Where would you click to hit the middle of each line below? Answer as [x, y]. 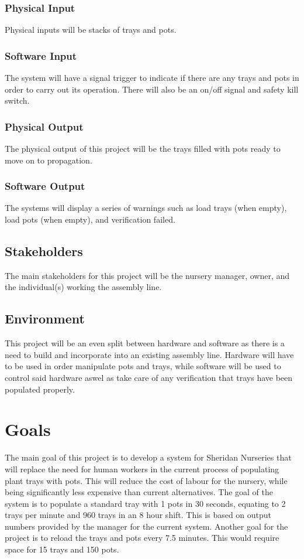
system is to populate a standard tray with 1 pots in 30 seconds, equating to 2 [145, 503]
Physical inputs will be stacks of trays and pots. [91, 30]
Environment [45, 318]
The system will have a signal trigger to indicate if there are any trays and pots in [152, 78]
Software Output [45, 186]
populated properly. [40, 389]
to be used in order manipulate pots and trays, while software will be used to [143, 366]
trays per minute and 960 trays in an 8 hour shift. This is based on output [138, 515]
